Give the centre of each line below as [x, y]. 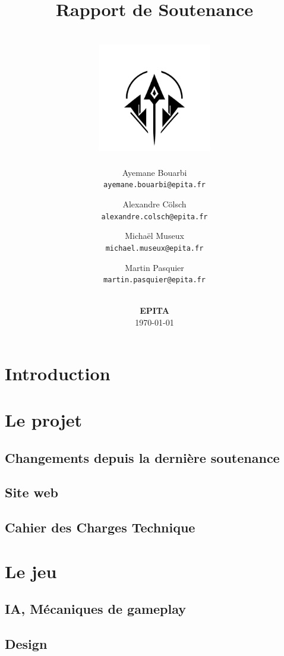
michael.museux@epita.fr [154, 248]
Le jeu [31, 571]
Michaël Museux [154, 236]
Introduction [58, 373]
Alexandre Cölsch [154, 204]
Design [26, 644]
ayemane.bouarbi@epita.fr [154, 185]
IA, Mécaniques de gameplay [96, 609]
